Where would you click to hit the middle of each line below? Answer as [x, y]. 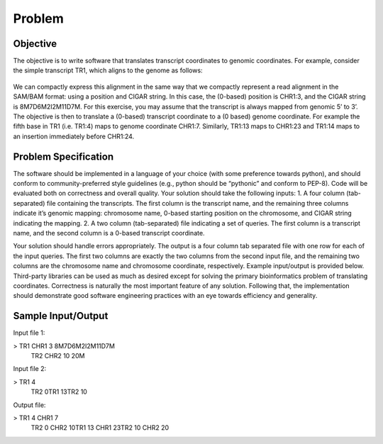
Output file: [29, 405]
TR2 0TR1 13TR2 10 [59, 392]
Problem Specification [63, 156]
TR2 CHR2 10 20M [58, 356]
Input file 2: [30, 369]
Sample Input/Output [61, 316]
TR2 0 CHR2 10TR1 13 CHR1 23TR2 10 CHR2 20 [100, 428]
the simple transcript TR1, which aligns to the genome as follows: [108, 70]
